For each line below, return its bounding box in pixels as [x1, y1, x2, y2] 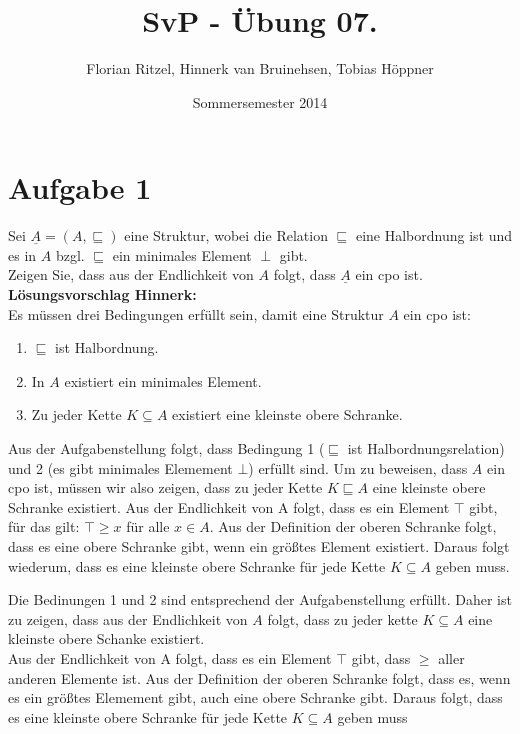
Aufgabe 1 [8, 167, 152, 208]
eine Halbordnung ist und [355, 225, 513, 246]
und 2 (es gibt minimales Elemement [8, 457, 233, 478]
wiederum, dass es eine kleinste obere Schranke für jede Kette [8, 555, 386, 576]
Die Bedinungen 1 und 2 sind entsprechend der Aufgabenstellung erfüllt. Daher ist [8, 589, 512, 610]
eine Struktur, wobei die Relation [124, 225, 328, 246]
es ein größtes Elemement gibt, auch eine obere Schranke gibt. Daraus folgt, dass [8, 687, 503, 708]
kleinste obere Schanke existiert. [8, 628, 205, 649]
